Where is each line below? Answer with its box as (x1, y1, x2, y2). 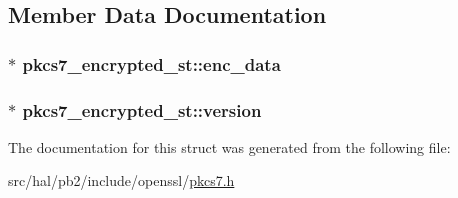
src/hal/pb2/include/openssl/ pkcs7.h (8, 170, 235, 191)
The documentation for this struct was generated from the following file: (8, 136, 451, 157)
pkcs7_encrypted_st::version (22, 97, 262, 122)
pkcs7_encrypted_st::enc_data (22, 51, 281, 76)
